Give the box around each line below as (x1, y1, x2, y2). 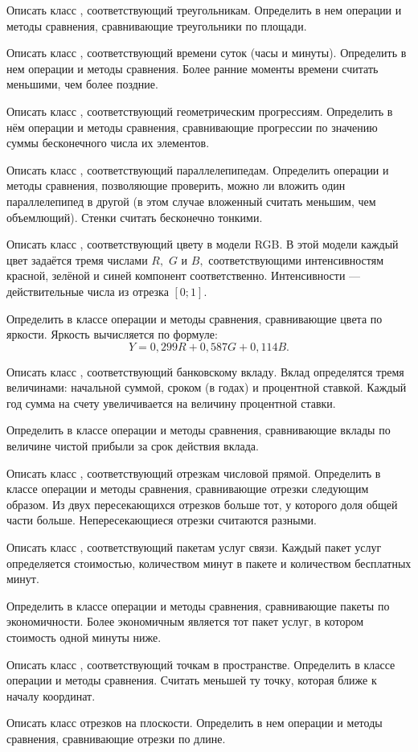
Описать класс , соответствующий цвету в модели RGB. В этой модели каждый (6, 236, 399, 253)
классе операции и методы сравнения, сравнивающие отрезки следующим (6, 480, 369, 497)
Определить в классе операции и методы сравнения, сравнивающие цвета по (6, 310, 383, 327)
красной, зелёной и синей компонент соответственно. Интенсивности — (6, 267, 361, 284)
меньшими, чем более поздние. (6, 76, 158, 92)
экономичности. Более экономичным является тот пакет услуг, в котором (6, 613, 363, 630)
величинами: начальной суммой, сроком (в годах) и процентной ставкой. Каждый (6, 379, 407, 396)
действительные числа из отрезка (6, 282, 169, 299)
